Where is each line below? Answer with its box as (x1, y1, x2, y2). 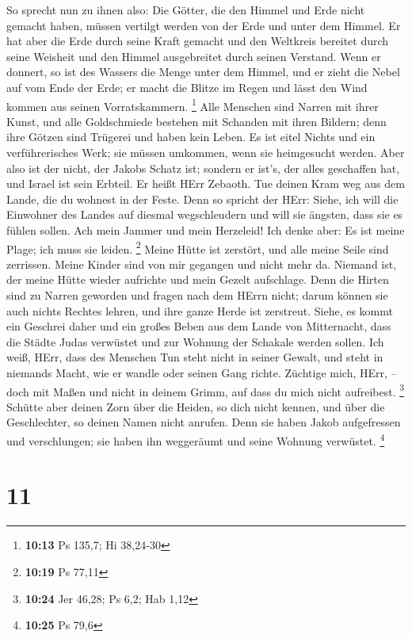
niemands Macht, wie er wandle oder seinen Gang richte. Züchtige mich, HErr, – (6, 364, 397, 380)
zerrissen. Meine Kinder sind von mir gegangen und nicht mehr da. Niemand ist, (6, 255, 397, 272)
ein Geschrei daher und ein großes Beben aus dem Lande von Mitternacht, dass (6, 318, 391, 334)
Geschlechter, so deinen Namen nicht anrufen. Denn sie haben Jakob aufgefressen (6, 414, 401, 430)
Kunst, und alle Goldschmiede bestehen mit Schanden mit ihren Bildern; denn (6, 113, 387, 129)
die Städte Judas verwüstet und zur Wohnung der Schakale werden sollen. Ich (6, 333, 384, 350)
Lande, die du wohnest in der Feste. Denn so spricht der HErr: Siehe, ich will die (6, 190, 399, 207)
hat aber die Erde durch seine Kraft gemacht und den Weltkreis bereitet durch (6, 32, 389, 49)
